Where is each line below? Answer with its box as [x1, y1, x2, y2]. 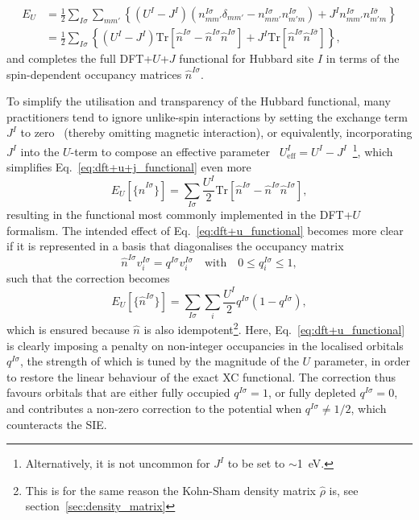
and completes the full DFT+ [6, 50, 153, 67]
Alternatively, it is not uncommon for [25, 455, 210, 472]
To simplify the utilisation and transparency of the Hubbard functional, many [6, 93, 391, 109]
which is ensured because [6, 321, 130, 338]
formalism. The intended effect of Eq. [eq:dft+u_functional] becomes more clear [6, 221, 404, 238]
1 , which [352, 141, 393, 159]
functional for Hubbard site [179, 50, 314, 67]
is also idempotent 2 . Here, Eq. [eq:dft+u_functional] [143, 319, 405, 338]
